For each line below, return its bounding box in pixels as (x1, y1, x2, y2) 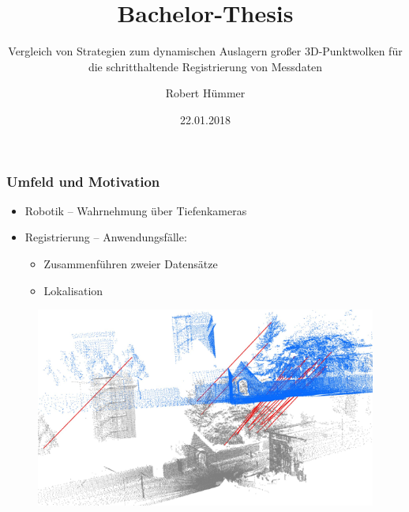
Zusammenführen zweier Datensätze (43, 255, 218, 271)
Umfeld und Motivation (6, 171, 160, 191)
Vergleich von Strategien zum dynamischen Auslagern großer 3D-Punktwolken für (8, 43, 403, 59)
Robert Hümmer (165, 85, 246, 101)
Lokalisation (43, 282, 103, 298)
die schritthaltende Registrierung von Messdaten (88, 58, 323, 74)
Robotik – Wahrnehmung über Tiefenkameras (24, 202, 247, 218)
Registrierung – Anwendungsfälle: (24, 229, 187, 245)
